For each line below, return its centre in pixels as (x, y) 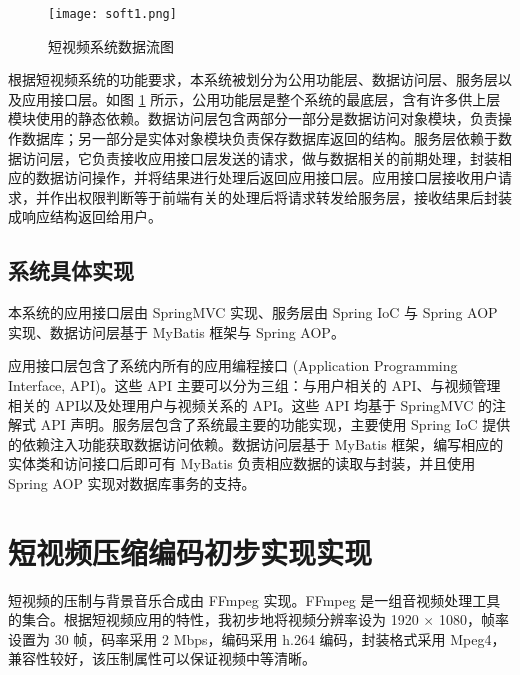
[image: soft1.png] (112, 14)
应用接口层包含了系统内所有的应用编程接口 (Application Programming (233, 365)
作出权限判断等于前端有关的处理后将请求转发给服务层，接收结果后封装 (280, 196)
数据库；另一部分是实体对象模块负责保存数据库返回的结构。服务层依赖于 (259, 138)
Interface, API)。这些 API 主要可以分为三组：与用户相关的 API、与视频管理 (254, 384)
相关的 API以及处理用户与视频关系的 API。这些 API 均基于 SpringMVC (241, 404)
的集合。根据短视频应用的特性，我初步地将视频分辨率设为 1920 (213, 619)
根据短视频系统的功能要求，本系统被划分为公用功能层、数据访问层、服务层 (253, 79)
